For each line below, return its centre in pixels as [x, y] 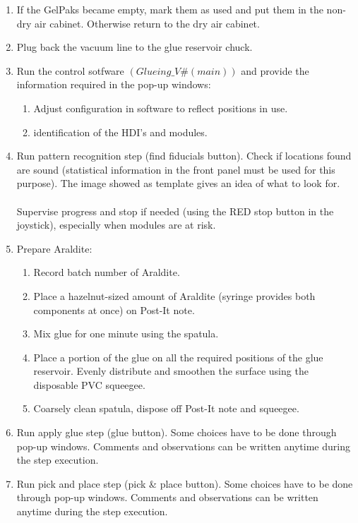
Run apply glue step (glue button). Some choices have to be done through [177, 432]
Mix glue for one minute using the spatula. [126, 333]
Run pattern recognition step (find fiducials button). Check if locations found [184, 156]
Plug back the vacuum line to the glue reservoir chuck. [135, 47]
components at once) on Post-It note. [114, 309]
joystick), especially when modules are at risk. [116, 225]
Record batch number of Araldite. [107, 272]
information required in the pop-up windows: [114, 84]
